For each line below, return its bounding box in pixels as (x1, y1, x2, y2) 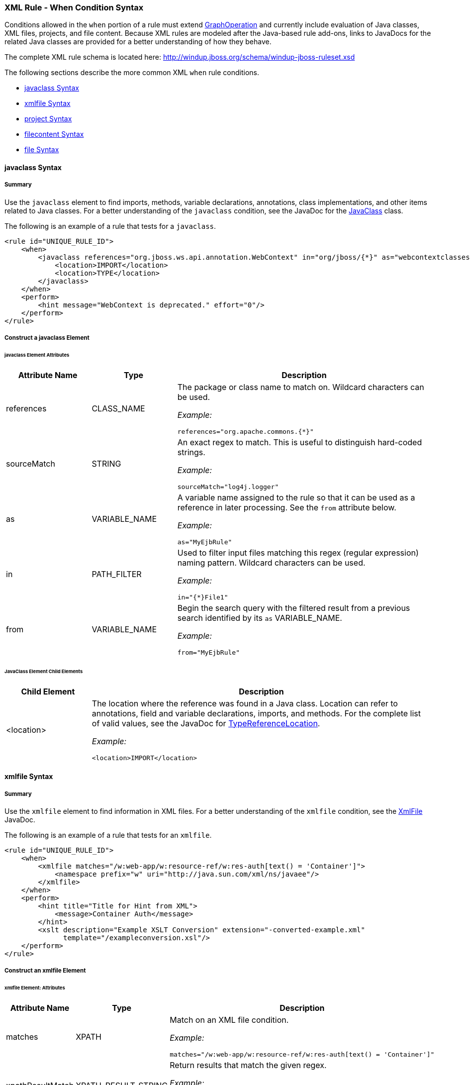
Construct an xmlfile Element (4, 967, 86, 975)
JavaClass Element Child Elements (4, 668, 83, 674)
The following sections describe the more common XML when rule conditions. (4, 68, 259, 77)
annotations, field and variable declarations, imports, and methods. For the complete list (92, 708, 421, 718)
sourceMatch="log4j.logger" (177, 483, 279, 491)
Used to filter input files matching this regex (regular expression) (177, 547, 419, 558)
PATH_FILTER (92, 569, 142, 580)
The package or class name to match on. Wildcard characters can (177, 382, 424, 392)
